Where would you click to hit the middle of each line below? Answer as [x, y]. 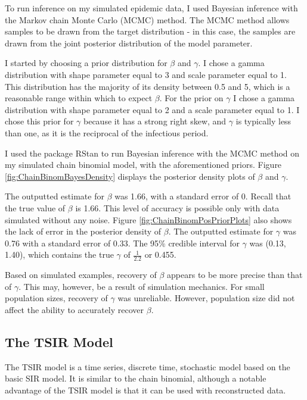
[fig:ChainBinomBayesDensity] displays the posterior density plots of [130, 176]
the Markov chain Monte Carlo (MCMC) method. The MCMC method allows [147, 19]
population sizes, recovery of [56, 298]
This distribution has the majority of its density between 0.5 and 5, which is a [148, 86]
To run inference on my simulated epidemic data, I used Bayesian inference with [151, 8]
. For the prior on [191, 98]
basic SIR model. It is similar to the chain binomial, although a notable [136, 378]
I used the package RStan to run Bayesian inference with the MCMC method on [152, 153]
